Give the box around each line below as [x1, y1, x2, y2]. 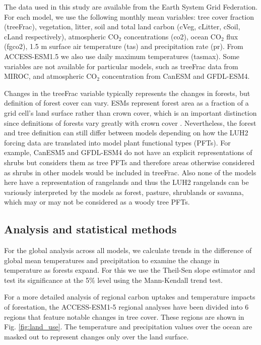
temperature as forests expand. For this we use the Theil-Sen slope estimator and [4, 265, 255, 275]
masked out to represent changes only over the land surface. [4, 331, 189, 341]
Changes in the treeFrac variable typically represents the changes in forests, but [4, 87, 250, 98]
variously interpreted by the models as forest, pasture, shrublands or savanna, [4, 186, 244, 197]
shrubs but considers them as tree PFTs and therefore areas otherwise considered [4, 157, 255, 167]
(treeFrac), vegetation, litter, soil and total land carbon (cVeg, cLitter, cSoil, [4, 21, 240, 32]
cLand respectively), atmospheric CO [4, 31, 119, 41]
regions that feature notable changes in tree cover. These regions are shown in [4, 311, 244, 322]
